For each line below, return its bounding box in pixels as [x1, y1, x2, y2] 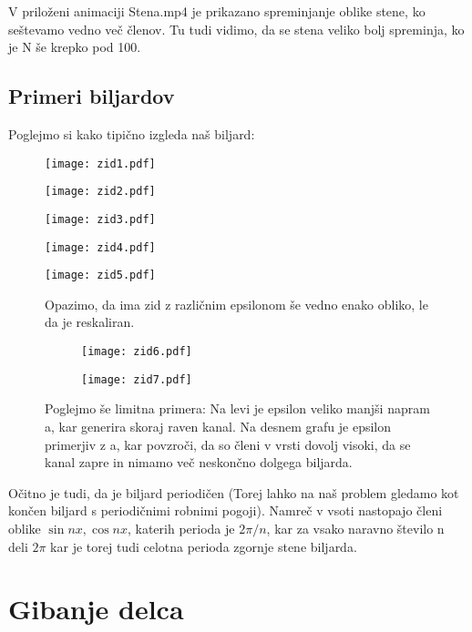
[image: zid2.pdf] [45, 185, 156, 199]
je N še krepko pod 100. [8, 37, 141, 56]
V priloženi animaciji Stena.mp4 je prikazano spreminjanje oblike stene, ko [8, 2, 426, 20]
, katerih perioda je [127, 518, 235, 537]
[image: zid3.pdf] [45, 212, 156, 226]
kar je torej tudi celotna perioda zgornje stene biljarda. [50, 536, 357, 556]
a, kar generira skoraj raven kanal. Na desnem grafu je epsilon [45, 416, 392, 435]
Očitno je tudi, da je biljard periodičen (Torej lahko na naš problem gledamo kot [8, 483, 459, 502]
